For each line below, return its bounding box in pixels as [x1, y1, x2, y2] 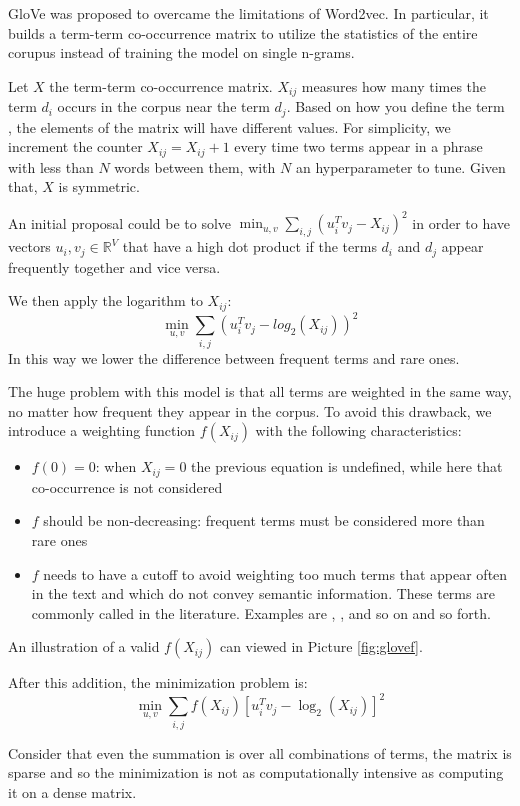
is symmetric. [58, 176, 140, 197]
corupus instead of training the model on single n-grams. [8, 42, 355, 63]
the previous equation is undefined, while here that [191, 456, 503, 477]
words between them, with [114, 156, 276, 177]
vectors [8, 236, 51, 257]
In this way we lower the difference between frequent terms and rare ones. [8, 347, 460, 368]
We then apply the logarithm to [8, 290, 203, 311]
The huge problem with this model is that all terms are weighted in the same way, [8, 381, 512, 402]
